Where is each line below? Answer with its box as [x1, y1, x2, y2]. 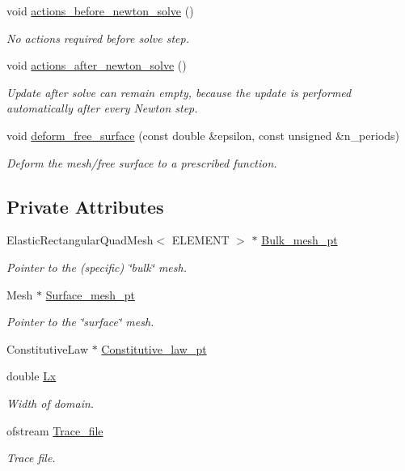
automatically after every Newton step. [6, 100, 198, 117]
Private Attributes [6, 193, 164, 219]
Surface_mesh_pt [45, 286, 135, 303]
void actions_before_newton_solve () [6, 2, 194, 19]
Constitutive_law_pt [101, 340, 207, 357]
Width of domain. [6, 394, 95, 411]
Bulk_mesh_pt [261, 231, 338, 248]
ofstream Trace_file [6, 422, 103, 439]
